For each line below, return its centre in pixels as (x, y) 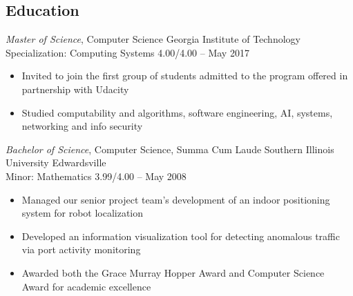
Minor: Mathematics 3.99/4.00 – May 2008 (96, 176)
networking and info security (82, 126)
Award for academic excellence (86, 286)
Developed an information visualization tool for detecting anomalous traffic (181, 236)
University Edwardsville (56, 162)
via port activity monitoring (81, 249)
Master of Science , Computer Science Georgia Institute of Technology (153, 39)
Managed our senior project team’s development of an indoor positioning (176, 199)
